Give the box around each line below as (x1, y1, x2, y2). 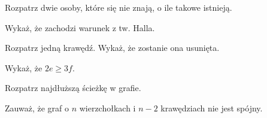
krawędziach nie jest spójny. (160, 101, 263, 114)
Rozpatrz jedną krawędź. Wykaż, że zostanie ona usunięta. (5, 41, 220, 54)
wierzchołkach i (79, 101, 136, 114)
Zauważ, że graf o (5, 101, 69, 114)
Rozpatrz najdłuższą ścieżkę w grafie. (5, 81, 141, 94)
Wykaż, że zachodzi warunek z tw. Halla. (5, 21, 155, 34)
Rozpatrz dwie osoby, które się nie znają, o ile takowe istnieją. (5, 1, 232, 13)
